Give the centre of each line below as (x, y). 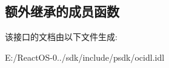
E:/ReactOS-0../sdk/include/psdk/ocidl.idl (85, 57)
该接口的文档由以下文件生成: (61, 37)
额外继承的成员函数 (62, 11)
